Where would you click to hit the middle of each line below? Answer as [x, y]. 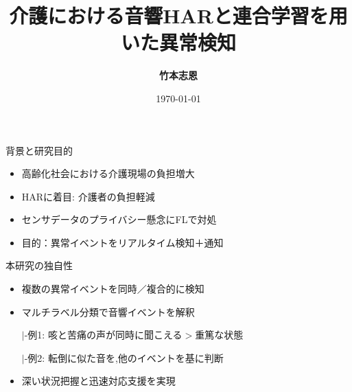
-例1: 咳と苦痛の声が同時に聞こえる [103, 335]
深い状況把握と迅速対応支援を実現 [98, 381]
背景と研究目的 [39, 150]
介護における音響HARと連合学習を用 [178, 15]
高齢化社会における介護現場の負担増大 [108, 173]
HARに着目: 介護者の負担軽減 [88, 196]
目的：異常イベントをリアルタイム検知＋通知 [122, 242]
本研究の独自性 [39, 265]
